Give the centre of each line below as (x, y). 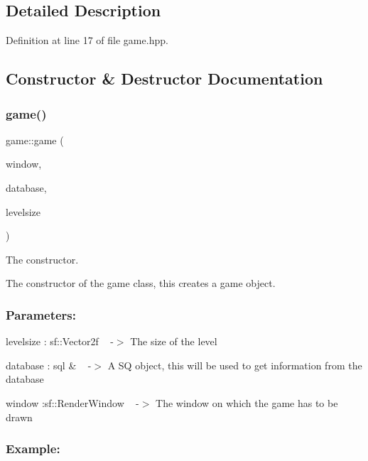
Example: (33, 449)
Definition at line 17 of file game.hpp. (87, 40)
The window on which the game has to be (247, 402)
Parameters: (41, 314)
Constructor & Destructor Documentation (164, 78)
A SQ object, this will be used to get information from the (235, 365)
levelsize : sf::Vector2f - (60, 341)
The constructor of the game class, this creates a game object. (141, 283)
